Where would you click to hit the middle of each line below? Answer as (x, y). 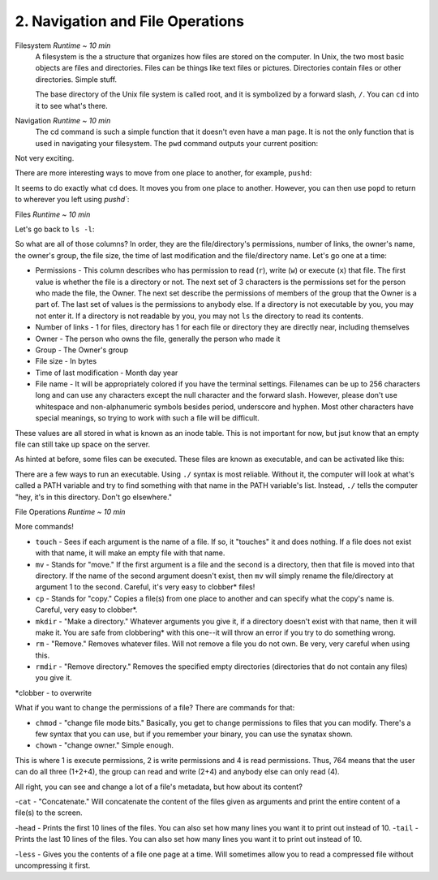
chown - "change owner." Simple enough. (105, 745)
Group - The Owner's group (82, 350)
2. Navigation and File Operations (130, 21)
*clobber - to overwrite (54, 692)
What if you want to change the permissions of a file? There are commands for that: (155, 708)
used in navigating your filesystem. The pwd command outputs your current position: (177, 143)
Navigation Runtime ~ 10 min (63, 120)
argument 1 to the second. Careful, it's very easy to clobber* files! (145, 587)
